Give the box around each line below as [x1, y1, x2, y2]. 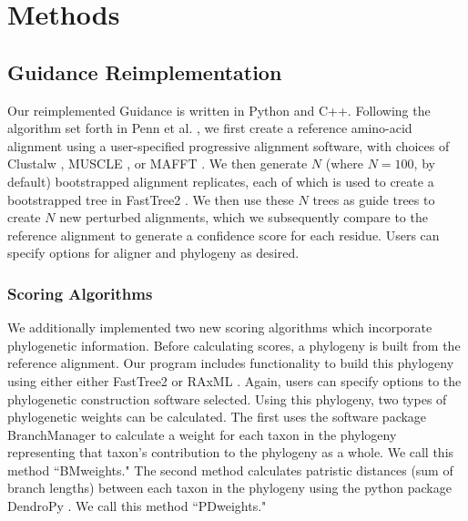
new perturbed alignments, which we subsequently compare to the [59, 208, 428, 227]
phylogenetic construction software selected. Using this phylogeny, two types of [7, 389, 447, 408]
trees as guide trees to [312, 189, 435, 209]
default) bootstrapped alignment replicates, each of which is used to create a [7, 171, 434, 190]
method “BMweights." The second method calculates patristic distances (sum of [7, 460, 453, 479]
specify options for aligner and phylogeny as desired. [7, 243, 300, 262]
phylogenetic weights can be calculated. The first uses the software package [7, 407, 427, 426]
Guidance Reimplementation [7, 57, 282, 86]
